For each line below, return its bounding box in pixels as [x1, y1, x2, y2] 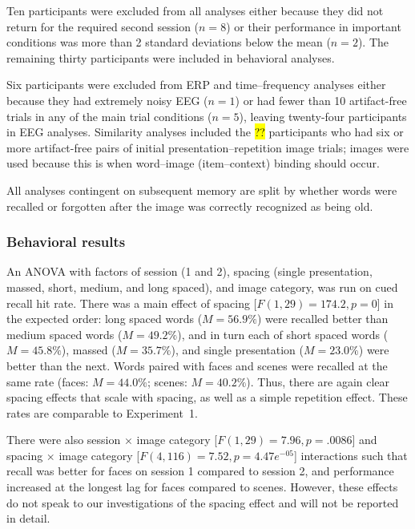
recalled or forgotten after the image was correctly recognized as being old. [6, 197, 373, 214]
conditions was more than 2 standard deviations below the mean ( [6, 34, 331, 50]
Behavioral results [6, 232, 126, 252]
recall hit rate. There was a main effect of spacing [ [6, 294, 257, 311]
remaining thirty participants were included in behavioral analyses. [6, 49, 335, 66]
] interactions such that [294, 446, 408, 463]
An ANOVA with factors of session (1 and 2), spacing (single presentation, [6, 263, 373, 280]
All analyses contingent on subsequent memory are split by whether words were [6, 181, 397, 198]
